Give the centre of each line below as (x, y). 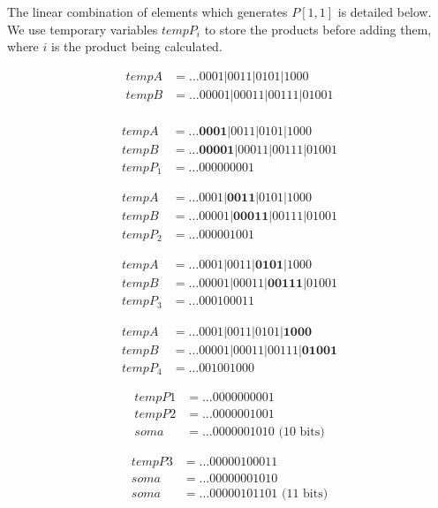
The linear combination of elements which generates (147, 11)
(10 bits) (302, 432)
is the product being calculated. (136, 46)
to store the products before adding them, (318, 29)
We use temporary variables (83, 29)
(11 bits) (305, 494)
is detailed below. (385, 11)
